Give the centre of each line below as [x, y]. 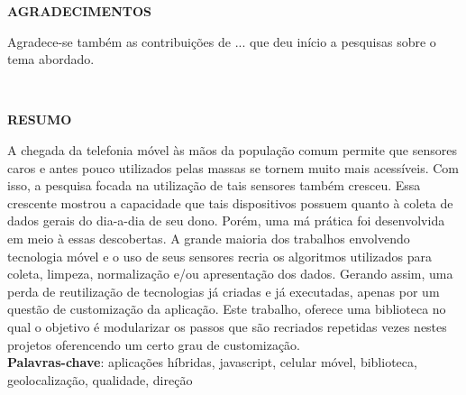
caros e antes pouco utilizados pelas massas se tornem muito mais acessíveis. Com [233, 167]
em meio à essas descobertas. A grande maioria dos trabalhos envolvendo [209, 238]
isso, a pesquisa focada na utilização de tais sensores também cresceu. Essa [214, 185]
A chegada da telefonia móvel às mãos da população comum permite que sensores [232, 149]
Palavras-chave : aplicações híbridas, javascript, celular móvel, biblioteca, [212, 362]
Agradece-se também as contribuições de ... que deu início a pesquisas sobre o [222, 41]
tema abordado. [51, 59]
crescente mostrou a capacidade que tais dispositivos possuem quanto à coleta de [230, 202]
